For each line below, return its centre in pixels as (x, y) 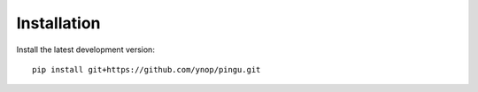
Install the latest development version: (85, 50)
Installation (58, 23)
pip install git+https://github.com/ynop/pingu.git (146, 69)
